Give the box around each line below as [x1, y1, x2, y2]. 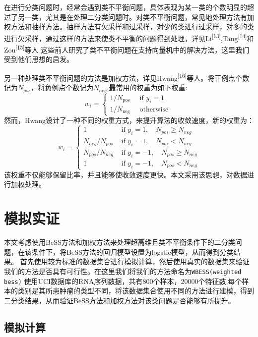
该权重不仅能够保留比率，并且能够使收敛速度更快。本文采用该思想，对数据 [4, 169, 247, 179]
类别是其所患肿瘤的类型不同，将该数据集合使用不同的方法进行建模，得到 [17, 285, 254, 296]
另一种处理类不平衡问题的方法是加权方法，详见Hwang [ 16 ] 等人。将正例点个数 [4, 71, 250, 83]
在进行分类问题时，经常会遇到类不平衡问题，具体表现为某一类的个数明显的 [4, 2, 247, 12]
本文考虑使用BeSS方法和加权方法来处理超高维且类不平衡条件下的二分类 [4, 237, 235, 247]
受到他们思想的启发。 [4, 54, 73, 64]
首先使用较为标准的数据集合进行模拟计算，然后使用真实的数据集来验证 [20, 256, 250, 267]
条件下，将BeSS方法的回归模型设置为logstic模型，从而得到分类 [31, 246, 234, 257]
